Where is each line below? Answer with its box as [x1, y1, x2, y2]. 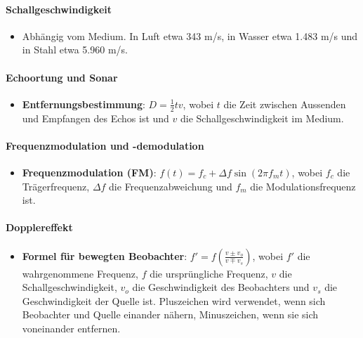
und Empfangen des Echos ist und [22, 110, 169, 125]
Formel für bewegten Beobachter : [22, 248, 187, 263]
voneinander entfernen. [22, 320, 121, 335]
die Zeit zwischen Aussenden [223, 96, 346, 111]
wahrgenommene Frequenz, [22, 266, 138, 280]
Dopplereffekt [6, 220, 73, 235]
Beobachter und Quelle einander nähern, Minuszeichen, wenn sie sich [22, 307, 319, 322]
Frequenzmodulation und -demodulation [6, 138, 204, 152]
